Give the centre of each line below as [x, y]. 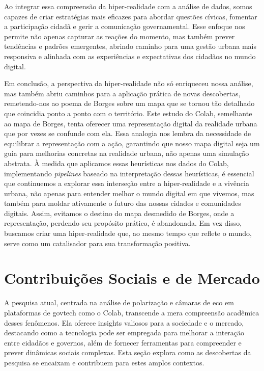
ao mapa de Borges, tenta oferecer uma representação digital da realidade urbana [131, 123]
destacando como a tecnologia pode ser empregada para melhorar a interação [124, 333]
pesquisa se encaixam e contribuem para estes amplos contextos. [104, 362]
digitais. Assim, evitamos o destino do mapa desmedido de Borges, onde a [119, 213]
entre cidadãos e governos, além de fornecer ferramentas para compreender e [123, 342]
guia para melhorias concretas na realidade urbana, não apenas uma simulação [127, 153]
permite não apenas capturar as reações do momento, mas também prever [120, 36]
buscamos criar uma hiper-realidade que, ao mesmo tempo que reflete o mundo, [128, 233]
